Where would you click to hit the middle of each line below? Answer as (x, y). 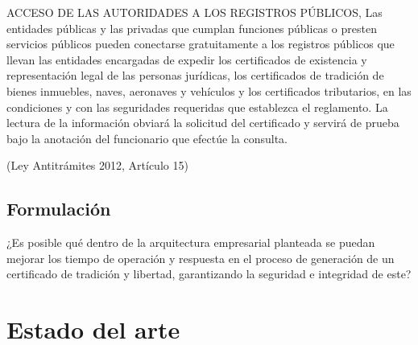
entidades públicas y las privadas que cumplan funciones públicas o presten (192, 28)
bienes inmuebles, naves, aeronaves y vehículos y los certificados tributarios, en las (209, 90)
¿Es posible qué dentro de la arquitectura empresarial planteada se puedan (191, 242)
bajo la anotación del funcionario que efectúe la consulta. (147, 138)
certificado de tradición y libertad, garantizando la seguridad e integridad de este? (209, 274)
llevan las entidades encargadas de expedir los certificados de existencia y (187, 59)
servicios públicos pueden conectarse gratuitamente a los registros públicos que (201, 44)
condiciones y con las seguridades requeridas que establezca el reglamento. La (197, 107)
